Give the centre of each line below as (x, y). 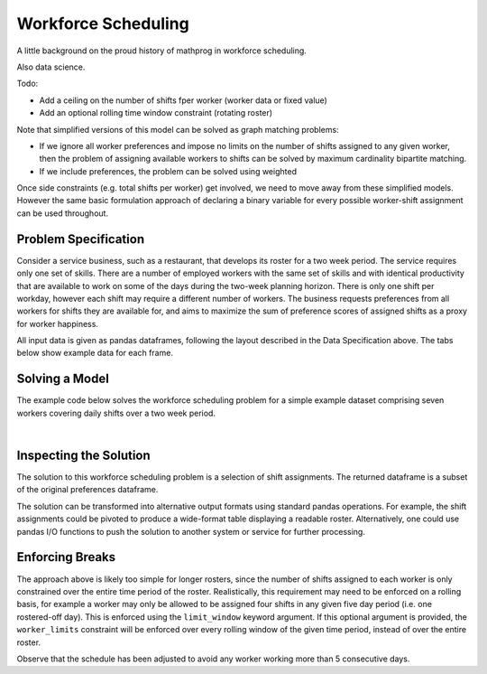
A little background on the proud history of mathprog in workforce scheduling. (161, 51)
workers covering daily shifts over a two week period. (116, 413)
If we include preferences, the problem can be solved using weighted (168, 171)
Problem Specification (80, 239)
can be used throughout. (62, 213)
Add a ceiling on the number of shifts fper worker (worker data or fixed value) (184, 100)
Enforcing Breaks (66, 557)
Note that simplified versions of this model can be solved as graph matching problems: (178, 129)
